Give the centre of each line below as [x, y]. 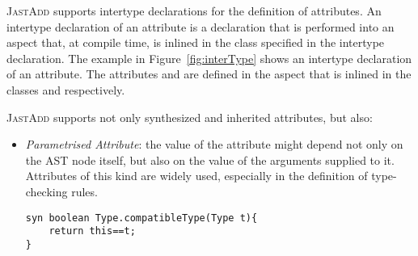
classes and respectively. [66, 89]
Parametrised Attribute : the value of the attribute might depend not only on [214, 144]
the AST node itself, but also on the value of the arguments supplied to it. [210, 159]
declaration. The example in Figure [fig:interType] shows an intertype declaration [209, 58]
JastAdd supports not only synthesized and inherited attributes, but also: [190, 117]
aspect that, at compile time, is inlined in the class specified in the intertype [196, 42]
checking [46, 191]
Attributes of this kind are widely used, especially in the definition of [196, 176]
